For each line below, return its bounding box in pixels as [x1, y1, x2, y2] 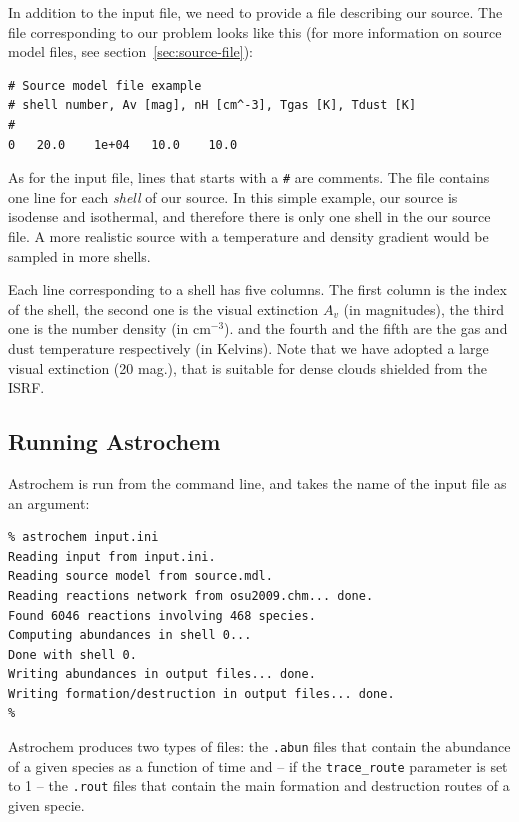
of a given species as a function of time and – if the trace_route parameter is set [8, 755, 508, 776]
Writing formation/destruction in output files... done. [8, 686, 395, 701]
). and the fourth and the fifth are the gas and [224, 318, 508, 339]
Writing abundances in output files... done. [8, 667, 316, 682]
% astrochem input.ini [8, 530, 159, 545]
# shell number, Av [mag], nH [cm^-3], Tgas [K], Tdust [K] [8, 98, 417, 113]
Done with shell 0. [8, 647, 137, 662]
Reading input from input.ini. [8, 549, 216, 564]
